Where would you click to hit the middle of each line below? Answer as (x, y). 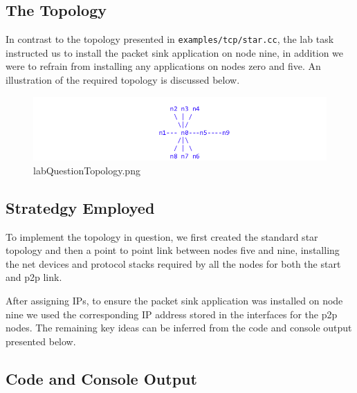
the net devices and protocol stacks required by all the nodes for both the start (173, 263)
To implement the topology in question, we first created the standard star (162, 236)
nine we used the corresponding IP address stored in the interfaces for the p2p (172, 314)
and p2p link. (34, 277)
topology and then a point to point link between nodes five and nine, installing (173, 250)
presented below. (41, 341)
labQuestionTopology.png (87, 170)
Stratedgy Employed (80, 207)
